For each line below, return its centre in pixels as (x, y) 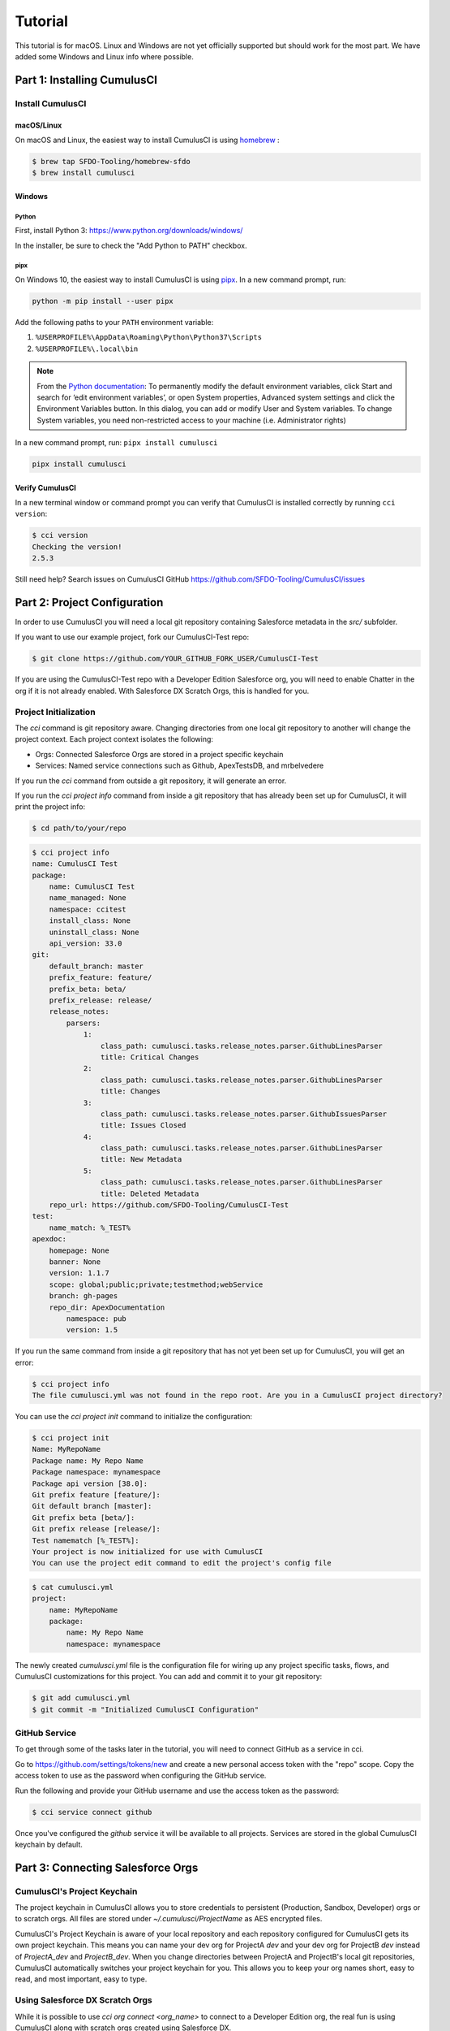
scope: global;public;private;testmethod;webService (156, 1284)
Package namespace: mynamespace (96, 1472)
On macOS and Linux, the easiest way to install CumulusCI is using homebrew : (147, 140)
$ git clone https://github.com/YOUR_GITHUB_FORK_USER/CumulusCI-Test (176, 658)
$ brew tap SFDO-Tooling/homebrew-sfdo (111, 161)
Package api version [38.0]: (90, 1483)
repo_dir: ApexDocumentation (107, 1307)
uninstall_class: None (94, 932)
